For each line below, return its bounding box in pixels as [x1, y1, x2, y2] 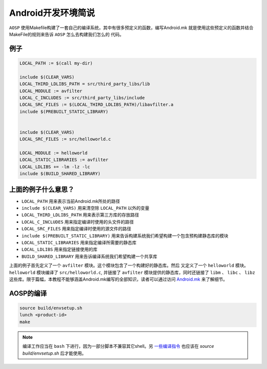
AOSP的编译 [9, 289, 47, 297]
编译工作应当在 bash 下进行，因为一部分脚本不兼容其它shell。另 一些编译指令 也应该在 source [22, 343, 215, 349]
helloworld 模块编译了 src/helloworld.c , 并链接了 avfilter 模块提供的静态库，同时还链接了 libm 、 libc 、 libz [9, 269, 256, 275]
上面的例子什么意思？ [9, 185, 74, 193]
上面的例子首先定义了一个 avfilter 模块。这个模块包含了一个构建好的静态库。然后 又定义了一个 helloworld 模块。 [9, 262, 249, 268]
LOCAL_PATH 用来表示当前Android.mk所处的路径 [21, 198, 121, 204]
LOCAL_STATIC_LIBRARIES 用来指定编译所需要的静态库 [21, 240, 137, 246]
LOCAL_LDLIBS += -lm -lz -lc [19, 164, 90, 170]
